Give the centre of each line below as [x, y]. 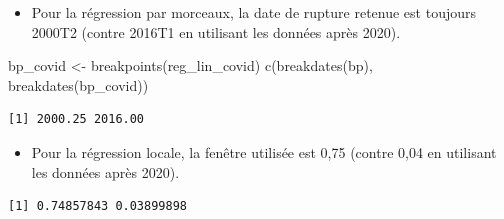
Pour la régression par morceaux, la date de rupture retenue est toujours [253, 12]
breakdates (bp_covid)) [78, 84]
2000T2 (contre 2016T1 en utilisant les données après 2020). [216, 31]
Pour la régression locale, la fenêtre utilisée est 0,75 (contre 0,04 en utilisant [264, 151]
